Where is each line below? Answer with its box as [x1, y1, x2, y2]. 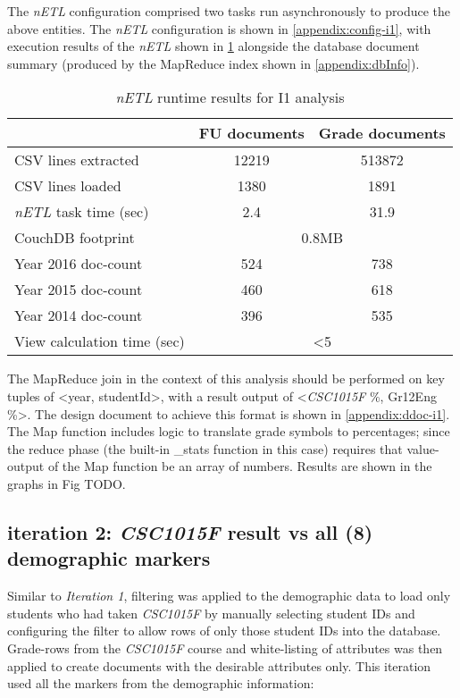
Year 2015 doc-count [14, 279, 143, 300]
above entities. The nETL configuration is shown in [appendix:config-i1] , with [7, 19, 431, 38]
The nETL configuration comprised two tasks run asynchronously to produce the [7, 2, 451, 20]
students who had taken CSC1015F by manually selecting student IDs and [7, 603, 415, 622]
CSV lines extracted [14, 149, 139, 171]
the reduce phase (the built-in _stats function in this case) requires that [7, 439, 403, 458]
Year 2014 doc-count [14, 305, 143, 326]
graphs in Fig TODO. [7, 474, 126, 492]
